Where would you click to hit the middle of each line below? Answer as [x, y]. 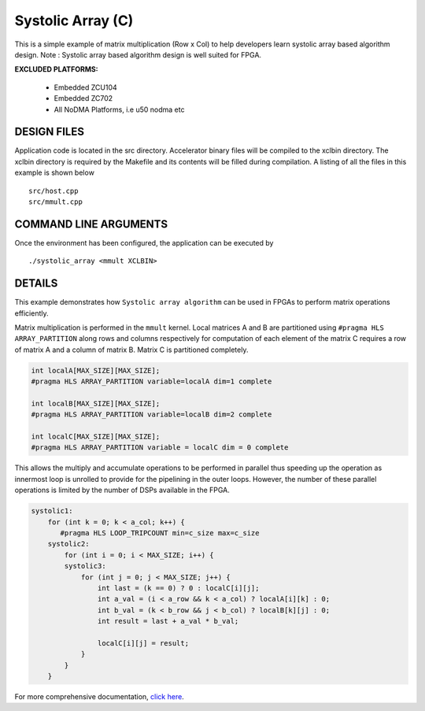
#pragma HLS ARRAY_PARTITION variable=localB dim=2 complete [152, 415]
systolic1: [52, 511]
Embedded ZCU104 [85, 87]
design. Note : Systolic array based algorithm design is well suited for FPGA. [138, 54]
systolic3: [85, 566]
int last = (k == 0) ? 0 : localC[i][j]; [178, 588]
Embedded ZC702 [83, 98]
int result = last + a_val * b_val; [168, 621]
